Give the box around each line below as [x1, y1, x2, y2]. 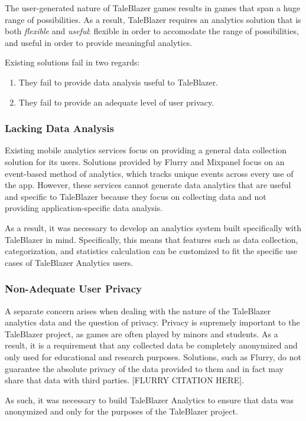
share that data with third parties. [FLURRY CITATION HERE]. [5, 374, 244, 386]
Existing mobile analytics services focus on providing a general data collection [5, 144, 287, 156]
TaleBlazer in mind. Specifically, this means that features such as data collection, [5, 233, 298, 245]
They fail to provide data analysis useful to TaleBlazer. [18, 75, 219, 88]
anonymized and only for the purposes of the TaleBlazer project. [5, 405, 238, 417]
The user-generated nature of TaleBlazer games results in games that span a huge [5, 2, 301, 14]
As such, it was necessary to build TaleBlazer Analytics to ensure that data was [5, 393, 294, 406]
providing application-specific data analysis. [5, 202, 163, 214]
